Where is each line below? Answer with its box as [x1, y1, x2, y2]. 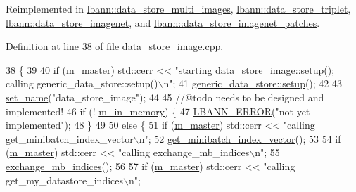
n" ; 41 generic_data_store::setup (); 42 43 [163, 76, 343, 91]
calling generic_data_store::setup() [6, 76, 158, 91]
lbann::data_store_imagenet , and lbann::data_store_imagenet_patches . [6, 15, 320, 30]
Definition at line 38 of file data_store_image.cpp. [6, 39, 224, 53]
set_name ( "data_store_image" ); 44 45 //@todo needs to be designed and [6, 89, 324, 104]
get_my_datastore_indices [6, 172, 124, 187]
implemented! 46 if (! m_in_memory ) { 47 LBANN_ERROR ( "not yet [6, 103, 310, 118]
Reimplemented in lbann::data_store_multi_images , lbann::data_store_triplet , [6, 1, 351, 15]
